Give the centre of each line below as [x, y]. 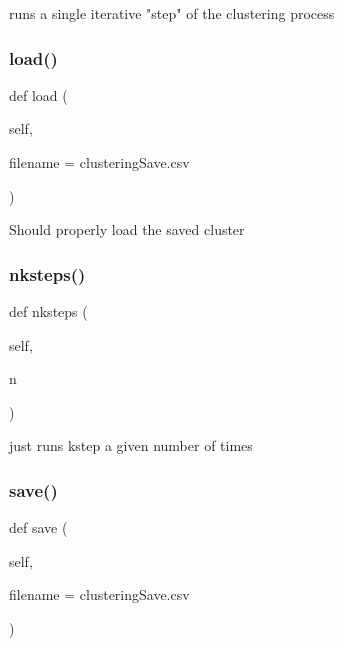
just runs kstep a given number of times [131, 445]
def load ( [38, 94]
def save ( [38, 527]
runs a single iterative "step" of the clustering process [172, 13]
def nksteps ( [48, 311]
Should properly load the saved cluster [127, 229]
